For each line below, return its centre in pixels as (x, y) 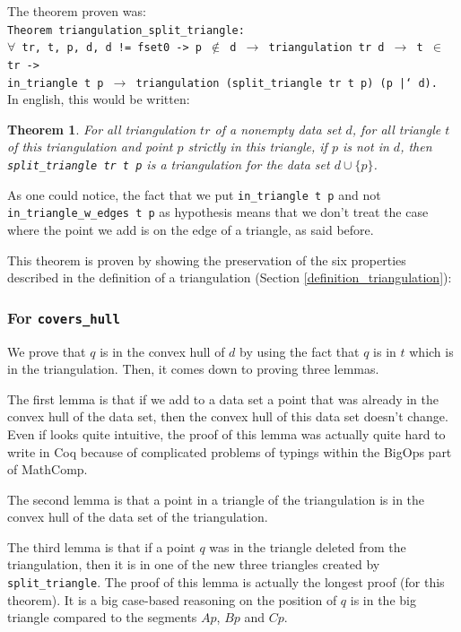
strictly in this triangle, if (257, 147)
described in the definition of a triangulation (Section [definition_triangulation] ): (230, 277)
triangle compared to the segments (102, 617)
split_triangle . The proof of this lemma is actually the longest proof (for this (226, 582)
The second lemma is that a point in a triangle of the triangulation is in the (216, 499)
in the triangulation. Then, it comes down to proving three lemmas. (193, 369)
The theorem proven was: (77, 11)
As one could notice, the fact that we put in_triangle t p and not (194, 194)
